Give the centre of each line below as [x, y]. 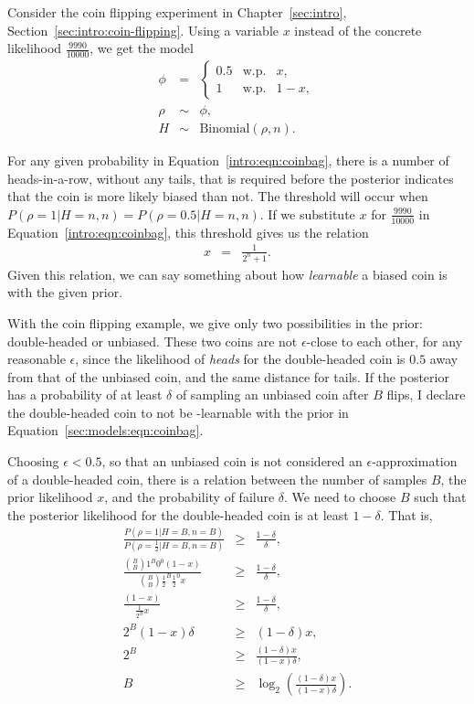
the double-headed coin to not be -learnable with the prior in [178, 412]
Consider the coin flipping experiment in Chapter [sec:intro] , [177, 12]
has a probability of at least [85, 395]
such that [440, 497]
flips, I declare [426, 395]
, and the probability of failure [190, 497]
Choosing [33, 461]
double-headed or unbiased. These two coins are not [153, 341]
